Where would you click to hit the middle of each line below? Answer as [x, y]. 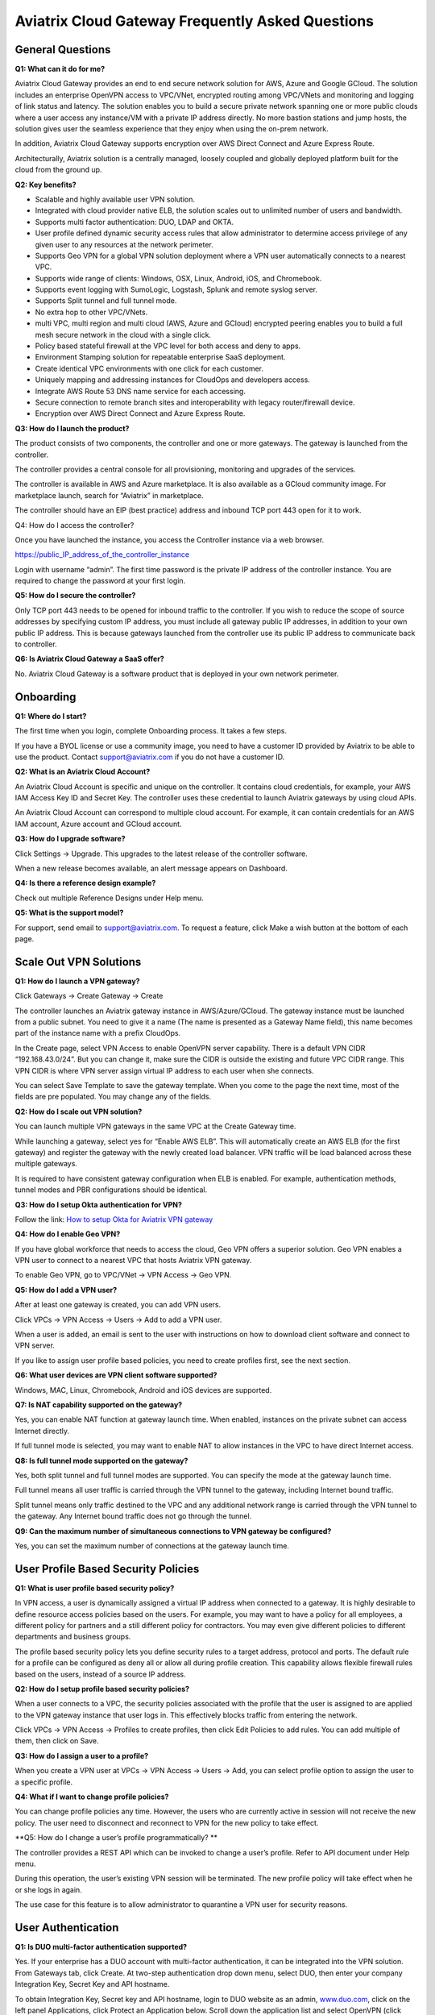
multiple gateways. [46, 1164]
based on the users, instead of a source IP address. [100, 1674]
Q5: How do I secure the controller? [75, 596]
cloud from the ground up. [58, 170]
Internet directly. [42, 1431]
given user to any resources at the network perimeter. [124, 244]
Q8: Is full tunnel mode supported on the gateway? [101, 1460]
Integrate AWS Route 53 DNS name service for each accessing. [140, 391]
